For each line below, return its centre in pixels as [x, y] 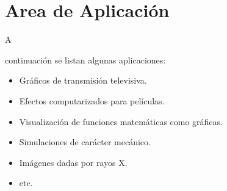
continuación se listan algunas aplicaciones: [85, 59]
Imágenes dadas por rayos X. [73, 162]
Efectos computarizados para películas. [92, 100]
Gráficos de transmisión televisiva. [83, 80]
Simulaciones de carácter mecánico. [85, 142]
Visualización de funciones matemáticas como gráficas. [121, 121]
